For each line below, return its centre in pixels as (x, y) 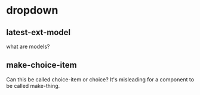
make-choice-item (41, 65)
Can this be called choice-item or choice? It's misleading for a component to (100, 79)
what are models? (28, 46)
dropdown (32, 10)
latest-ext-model (39, 32)
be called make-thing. (33, 85)
